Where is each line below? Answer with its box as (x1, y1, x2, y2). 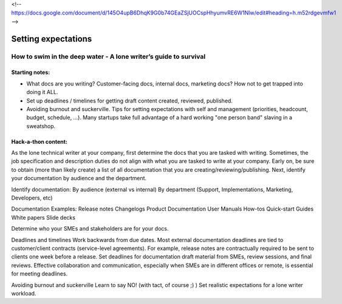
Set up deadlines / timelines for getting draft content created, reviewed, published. (26, 97, 233, 104)
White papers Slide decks (11, 214, 76, 221)
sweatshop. (26, 122, 56, 130)
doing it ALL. (26, 89, 58, 96)
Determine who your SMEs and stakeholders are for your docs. (11, 225, 169, 232)
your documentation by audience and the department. (11, 175, 147, 182)
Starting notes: (11, 69, 50, 76)
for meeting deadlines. (11, 270, 68, 277)
